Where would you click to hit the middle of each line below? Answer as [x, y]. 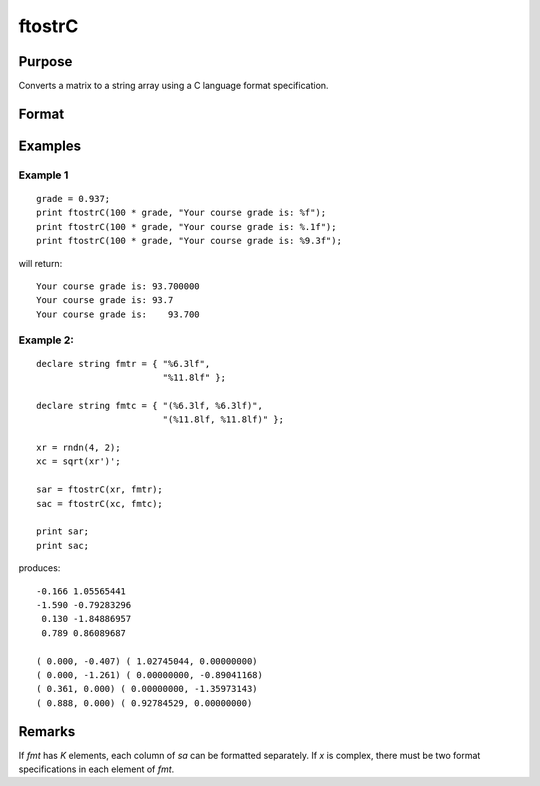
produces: [39, 568]
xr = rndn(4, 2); [78, 448]
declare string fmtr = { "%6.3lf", [123, 363]
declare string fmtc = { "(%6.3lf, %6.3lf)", [150, 405]
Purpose [45, 61]
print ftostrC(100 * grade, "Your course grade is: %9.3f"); [189, 241]
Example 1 [43, 175]
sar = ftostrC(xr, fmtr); [100, 489]
